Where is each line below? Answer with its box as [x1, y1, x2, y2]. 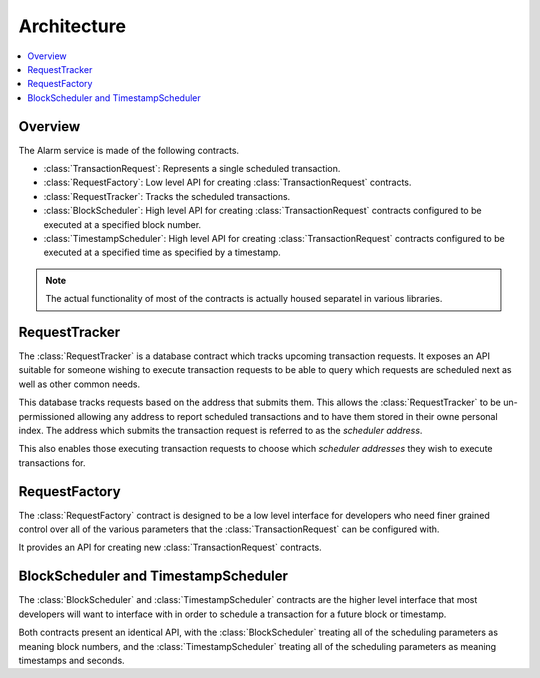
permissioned [18, 410, 75, 422]
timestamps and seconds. [18, 654, 125, 666]
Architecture [18, 15, 127, 37]
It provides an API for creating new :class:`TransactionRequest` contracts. [18, 541, 322, 554]
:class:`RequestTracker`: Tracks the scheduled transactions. [43, 190, 291, 202]
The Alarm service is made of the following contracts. [18, 144, 240, 156]
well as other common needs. [18, 378, 141, 390]
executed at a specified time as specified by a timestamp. [43, 246, 282, 259]
